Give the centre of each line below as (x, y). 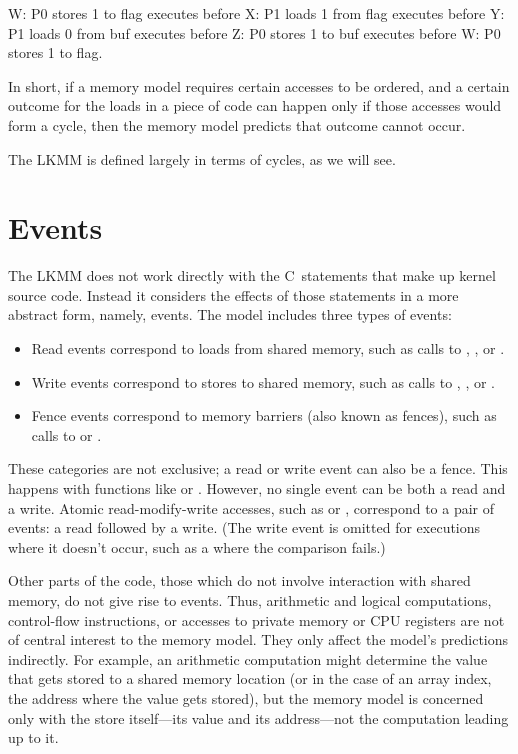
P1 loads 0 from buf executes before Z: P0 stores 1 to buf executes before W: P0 (254, 32)
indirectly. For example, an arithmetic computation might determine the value (248, 658)
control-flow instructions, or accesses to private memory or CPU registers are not (256, 619)
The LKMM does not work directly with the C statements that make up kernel (252, 275)
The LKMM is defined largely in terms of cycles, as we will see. (202, 158)
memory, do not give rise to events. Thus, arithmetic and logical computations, (250, 600)
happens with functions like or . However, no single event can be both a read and (257, 488)
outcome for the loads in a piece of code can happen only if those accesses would (255, 105)
